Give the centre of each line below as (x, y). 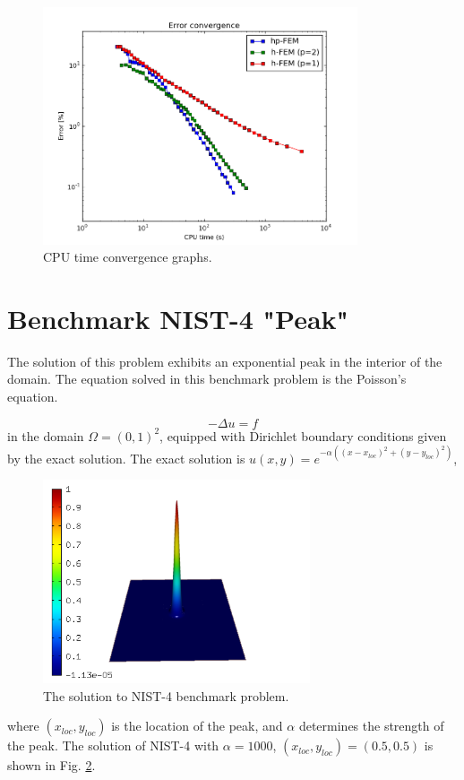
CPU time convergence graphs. (128, 257)
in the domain (46, 435)
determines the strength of (371, 726)
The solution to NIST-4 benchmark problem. (166, 695)
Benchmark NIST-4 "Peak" (178, 318)
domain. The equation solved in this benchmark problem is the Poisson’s (207, 379)
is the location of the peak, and (197, 726)
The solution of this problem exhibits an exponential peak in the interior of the (225, 361)
